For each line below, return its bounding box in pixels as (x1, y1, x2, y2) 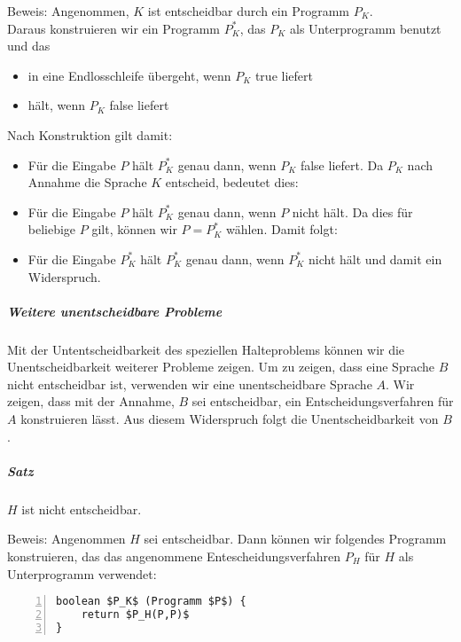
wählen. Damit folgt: (226, 220, 338, 239)
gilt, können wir (91, 220, 177, 239)
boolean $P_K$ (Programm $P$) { (56, 595, 246, 608)
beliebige (27, 220, 76, 239)
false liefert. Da (300, 155, 384, 174)
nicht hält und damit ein (309, 249, 442, 268)
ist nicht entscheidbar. (21, 499, 142, 518)
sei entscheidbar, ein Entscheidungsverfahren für (191, 392, 454, 411)
